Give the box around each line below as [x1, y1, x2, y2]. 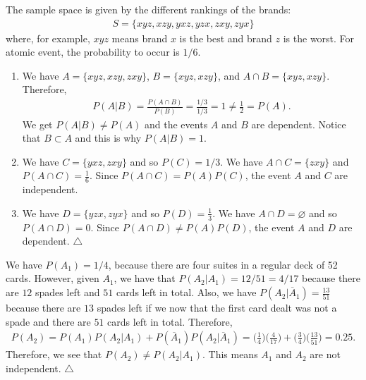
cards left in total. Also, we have [116, 285, 257, 300]
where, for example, [6, 30, 90, 45]
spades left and [35, 285, 100, 300]
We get [22, 116, 53, 131]
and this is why [75, 130, 142, 145]
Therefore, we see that [6, 347, 102, 362]
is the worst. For [283, 30, 355, 45]
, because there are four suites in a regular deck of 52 [108, 257, 338, 271]
